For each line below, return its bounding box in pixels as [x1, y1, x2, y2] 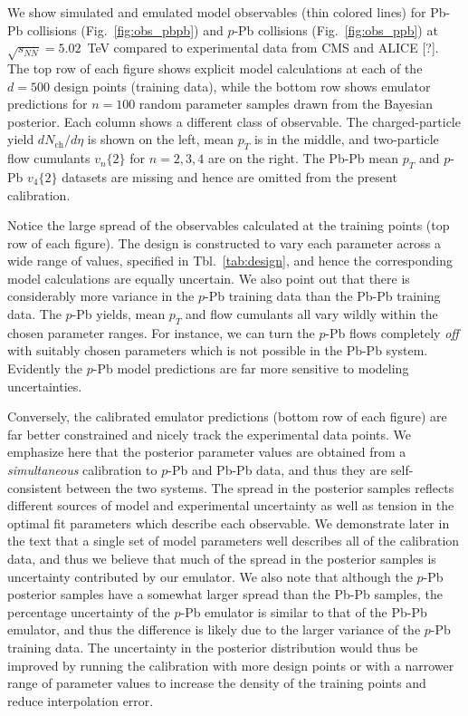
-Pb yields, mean [72, 305, 166, 324]
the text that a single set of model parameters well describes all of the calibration [7, 531, 460, 550]
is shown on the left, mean [87, 130, 234, 149]
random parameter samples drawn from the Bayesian [138, 94, 434, 113]
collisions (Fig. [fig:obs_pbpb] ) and [26, 20, 224, 39]
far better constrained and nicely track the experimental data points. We [7, 424, 412, 443]
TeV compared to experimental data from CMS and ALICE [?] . [87, 38, 439, 57]
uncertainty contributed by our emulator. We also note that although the [7, 566, 413, 585]
